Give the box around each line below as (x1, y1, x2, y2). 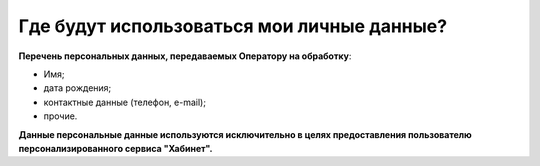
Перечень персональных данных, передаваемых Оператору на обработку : (18, 50, 352, 62)
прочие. (43, 110, 78, 122)
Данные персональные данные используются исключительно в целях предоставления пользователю (18, 128, 472, 140)
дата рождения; (43, 82, 112, 94)
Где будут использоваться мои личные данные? (18, 15, 448, 37)
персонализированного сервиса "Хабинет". (18, 142, 214, 154)
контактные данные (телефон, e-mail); (43, 96, 207, 108)
